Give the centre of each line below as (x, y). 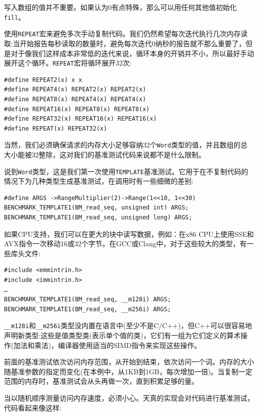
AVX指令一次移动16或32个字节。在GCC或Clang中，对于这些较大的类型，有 (125, 243)
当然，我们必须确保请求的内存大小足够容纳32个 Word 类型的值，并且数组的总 (126, 145)
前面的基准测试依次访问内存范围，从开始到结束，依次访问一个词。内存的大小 (129, 362)
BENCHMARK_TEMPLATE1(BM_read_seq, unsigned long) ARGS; (98, 217)
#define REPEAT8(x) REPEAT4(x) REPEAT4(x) (75, 99)
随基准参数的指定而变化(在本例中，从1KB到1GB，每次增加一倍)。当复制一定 (128, 371)
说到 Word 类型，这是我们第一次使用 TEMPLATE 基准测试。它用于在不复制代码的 (126, 171)
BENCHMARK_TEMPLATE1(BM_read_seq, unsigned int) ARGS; (97, 208)
